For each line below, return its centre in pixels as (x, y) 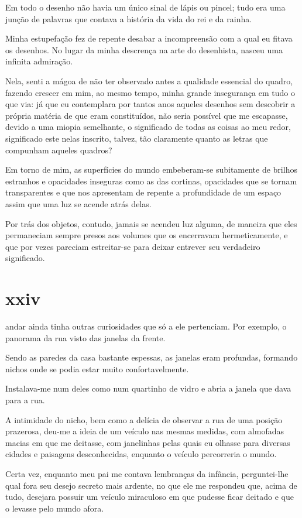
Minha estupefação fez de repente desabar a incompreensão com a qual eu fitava (149, 38)
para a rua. (25, 399)
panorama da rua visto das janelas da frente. (85, 337)
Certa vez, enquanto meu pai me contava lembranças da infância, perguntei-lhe (147, 473)
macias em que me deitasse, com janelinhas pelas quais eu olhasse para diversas (148, 442)
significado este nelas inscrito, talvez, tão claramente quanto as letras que (137, 138)
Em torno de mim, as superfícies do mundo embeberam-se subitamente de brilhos (151, 169)
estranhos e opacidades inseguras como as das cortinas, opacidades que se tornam (151, 181)
